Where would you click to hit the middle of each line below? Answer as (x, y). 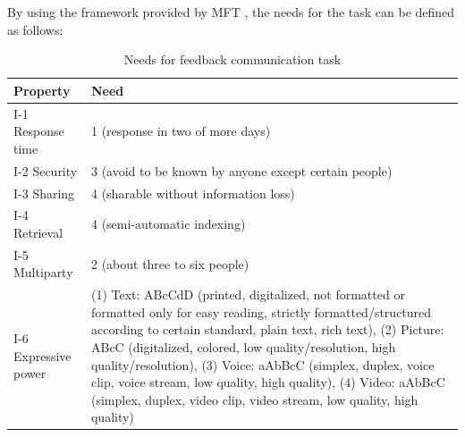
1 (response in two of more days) (181, 131)
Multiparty (43, 272)
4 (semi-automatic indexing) (168, 224)
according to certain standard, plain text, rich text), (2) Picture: (267, 329)
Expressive (42, 355)
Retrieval (38, 232)
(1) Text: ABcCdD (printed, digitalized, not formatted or (248, 294)
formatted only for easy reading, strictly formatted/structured (261, 311)
